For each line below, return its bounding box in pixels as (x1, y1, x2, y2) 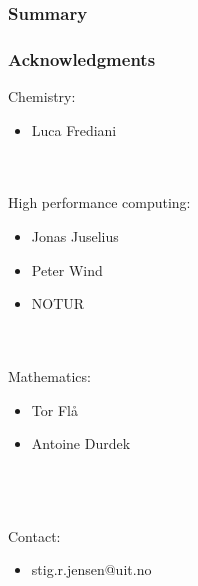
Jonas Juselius (31, 226, 119, 247)
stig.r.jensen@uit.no (31, 559, 152, 580)
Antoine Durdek (31, 433, 131, 454)
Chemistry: (8, 86, 76, 107)
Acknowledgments (8, 46, 156, 71)
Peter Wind (31, 259, 103, 280)
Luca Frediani (31, 119, 117, 140)
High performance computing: (8, 192, 191, 213)
